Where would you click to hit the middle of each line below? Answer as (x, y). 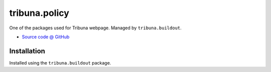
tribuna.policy (39, 13)
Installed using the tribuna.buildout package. (60, 63)
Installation (27, 51)
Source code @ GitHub (46, 37)
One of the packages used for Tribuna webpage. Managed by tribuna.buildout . (95, 28)
